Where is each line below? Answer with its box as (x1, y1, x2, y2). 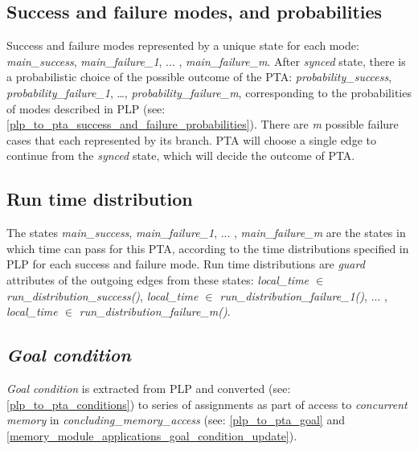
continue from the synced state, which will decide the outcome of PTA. (6, 147, 355, 164)
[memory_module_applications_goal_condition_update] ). (6, 427, 297, 444)
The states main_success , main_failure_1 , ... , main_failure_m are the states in (6, 224, 406, 241)
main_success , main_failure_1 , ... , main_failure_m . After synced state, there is (6, 52, 406, 69)
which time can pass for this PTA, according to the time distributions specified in (6, 239, 409, 256)
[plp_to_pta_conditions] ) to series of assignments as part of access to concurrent (6, 395, 408, 412)
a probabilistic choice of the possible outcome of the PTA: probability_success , (6, 68, 392, 85)
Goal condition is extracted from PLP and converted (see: (6, 379, 291, 396)
